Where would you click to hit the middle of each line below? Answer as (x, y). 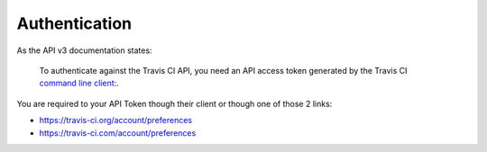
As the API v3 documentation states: (84, 50)
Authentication (74, 23)
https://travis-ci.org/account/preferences (116, 121)
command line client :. (79, 83)
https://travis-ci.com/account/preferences (118, 133)
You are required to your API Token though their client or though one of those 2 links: (175, 103)
